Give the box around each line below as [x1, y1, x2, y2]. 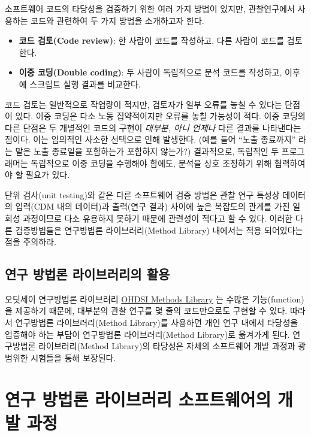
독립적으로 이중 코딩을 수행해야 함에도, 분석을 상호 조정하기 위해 [31, 156, 272, 169]
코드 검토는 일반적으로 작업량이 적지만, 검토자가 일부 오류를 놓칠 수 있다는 [5, 98, 282, 110]
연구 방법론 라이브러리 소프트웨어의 [5, 386, 271, 411]
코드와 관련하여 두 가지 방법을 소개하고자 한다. [31, 14, 204, 26]
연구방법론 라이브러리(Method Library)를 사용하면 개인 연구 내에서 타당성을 [15, 316, 298, 329]
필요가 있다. [26, 168, 70, 181]
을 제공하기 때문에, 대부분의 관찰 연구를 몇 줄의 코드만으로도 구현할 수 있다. [5, 304, 288, 317]
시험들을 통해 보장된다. [31, 351, 116, 364]
